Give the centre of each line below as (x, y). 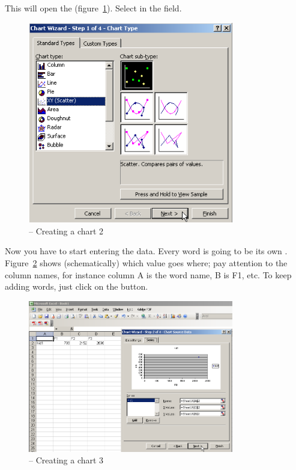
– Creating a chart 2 (66, 230)
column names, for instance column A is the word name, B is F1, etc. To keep (148, 274)
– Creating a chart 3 (66, 460)
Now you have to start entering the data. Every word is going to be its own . (146, 251)
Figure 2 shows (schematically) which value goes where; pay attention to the (146, 262)
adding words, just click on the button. (77, 286)
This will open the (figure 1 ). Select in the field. (93, 8)
